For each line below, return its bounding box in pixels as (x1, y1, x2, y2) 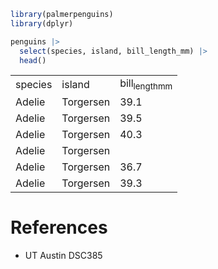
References (10, 216, 108, 239)
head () (19, 55, 47, 65)
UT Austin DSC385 (24, 249, 103, 261)
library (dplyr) (10, 18, 74, 29)
